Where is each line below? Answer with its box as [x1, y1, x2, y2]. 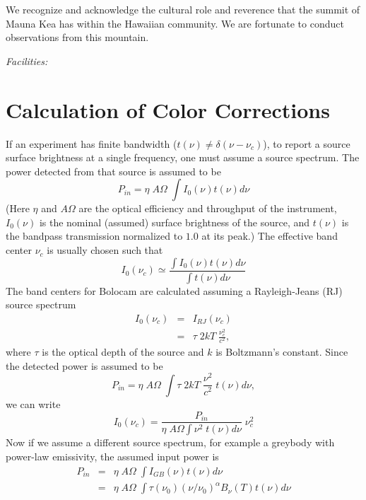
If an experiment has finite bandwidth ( [6, 136, 177, 151]
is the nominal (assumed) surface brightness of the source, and [39, 214, 310, 229]
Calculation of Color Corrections [6, 95, 330, 124]
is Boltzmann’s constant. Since [216, 344, 348, 359]
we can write [6, 396, 61, 411]
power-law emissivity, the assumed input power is [6, 449, 219, 464]
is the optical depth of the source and [42, 344, 204, 359]
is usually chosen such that [47, 243, 163, 257]
